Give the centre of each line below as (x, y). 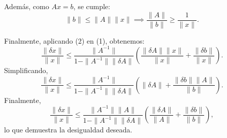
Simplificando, (26, 70)
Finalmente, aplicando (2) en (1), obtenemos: (74, 40)
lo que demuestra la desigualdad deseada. (68, 130)
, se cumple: (92, 6)
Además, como (27, 6)
